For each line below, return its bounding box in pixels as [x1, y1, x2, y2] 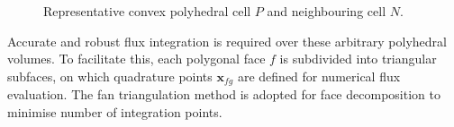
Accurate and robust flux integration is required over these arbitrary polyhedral [7, 31, 447, 50]
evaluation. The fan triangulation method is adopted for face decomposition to [7, 85, 440, 104]
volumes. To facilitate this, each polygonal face [7, 49, 266, 68]
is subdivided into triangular [279, 49, 437, 68]
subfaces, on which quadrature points [7, 66, 213, 85]
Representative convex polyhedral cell [43, 2, 251, 20]
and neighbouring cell [267, 2, 386, 20]
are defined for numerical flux [237, 66, 401, 85]
